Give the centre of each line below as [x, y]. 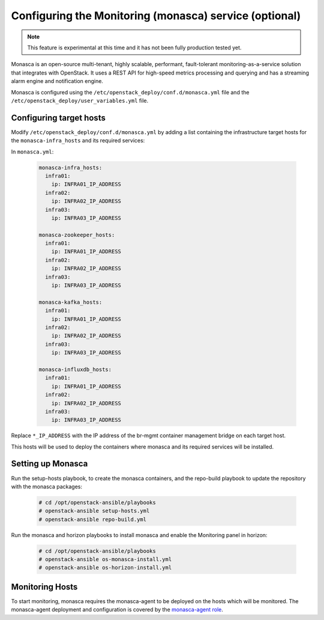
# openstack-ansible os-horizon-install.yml [105, 568]
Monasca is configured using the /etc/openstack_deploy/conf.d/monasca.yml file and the [130, 92]
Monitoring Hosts [44, 587]
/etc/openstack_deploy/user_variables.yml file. [80, 100]
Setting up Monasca [49, 464]
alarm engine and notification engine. [57, 81]
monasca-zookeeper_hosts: [77, 235]
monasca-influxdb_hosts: [75, 369]
